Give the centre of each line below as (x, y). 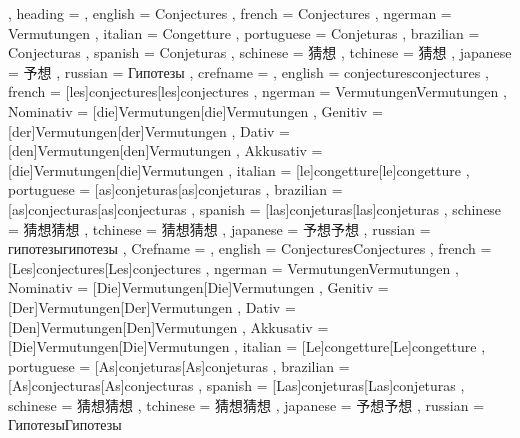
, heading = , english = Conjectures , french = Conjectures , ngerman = (230, 13)
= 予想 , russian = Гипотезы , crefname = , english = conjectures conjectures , (248, 71)
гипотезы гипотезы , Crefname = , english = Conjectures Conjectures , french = (250, 248)
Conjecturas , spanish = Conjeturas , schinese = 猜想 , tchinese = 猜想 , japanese (260, 52)
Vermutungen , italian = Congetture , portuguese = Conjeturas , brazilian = (244, 32)
